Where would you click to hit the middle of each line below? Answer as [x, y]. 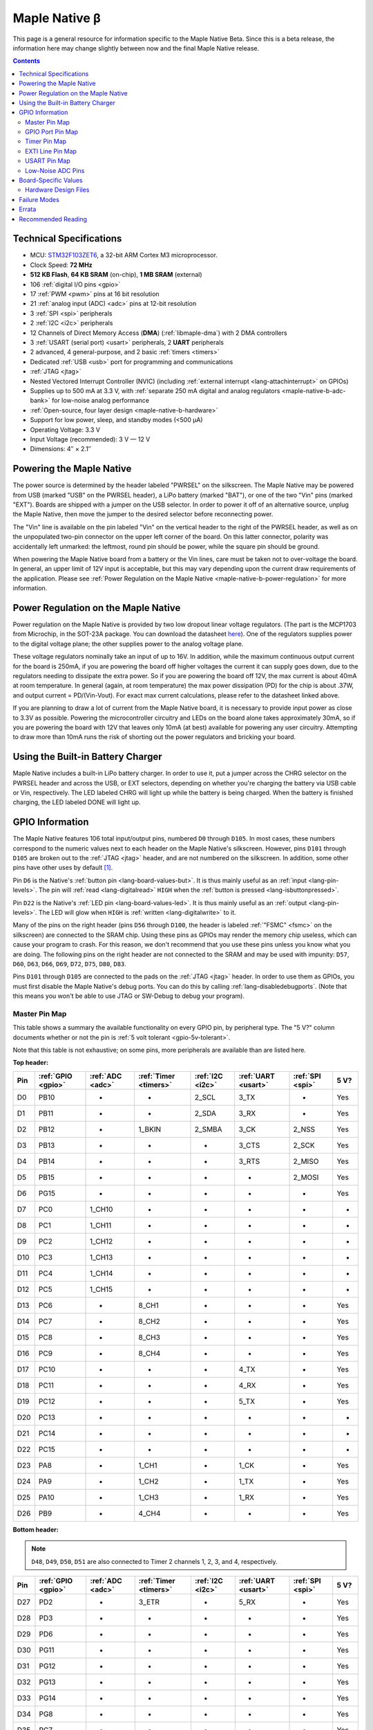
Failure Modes [39, 199]
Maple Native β [57, 18]
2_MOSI [306, 1177]
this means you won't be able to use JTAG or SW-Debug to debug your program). [129, 996]
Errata [28, 209]
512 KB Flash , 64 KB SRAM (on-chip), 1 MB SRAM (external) [116, 275]
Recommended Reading [53, 219]
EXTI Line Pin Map [51, 151]
